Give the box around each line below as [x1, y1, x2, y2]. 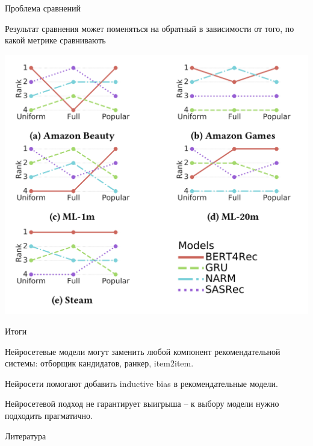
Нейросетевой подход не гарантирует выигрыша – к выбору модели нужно [5, 397, 279, 410]
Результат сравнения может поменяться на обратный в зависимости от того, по [5, 22, 294, 34]
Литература [5, 429, 46, 442]
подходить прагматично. [5, 409, 93, 421]
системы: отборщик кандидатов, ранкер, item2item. [5, 357, 194, 369]
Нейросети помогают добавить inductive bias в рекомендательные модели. [5, 377, 278, 389]
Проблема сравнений [5, 2, 81, 14]
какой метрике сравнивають [5, 34, 106, 46]
